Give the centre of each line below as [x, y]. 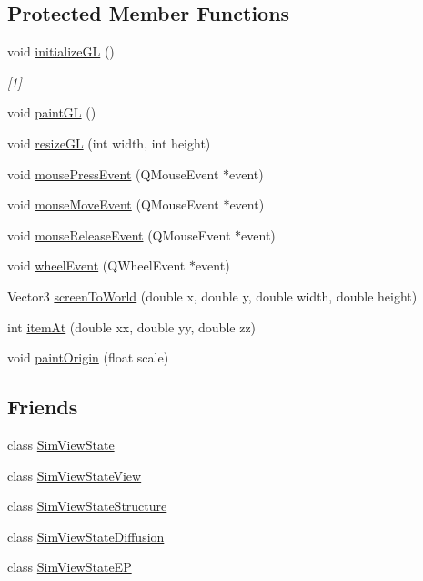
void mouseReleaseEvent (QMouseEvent [119, 234]
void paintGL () [52, 112]
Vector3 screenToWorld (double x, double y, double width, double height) [212, 296]
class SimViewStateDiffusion [86, 536]
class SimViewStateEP [70, 567]
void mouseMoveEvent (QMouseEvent [113, 204]
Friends [43, 407]
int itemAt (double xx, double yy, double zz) [132, 326]
